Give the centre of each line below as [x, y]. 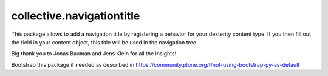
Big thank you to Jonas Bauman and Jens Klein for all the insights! [94, 54]
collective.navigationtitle [76, 16]
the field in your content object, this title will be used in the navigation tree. [104, 42]
